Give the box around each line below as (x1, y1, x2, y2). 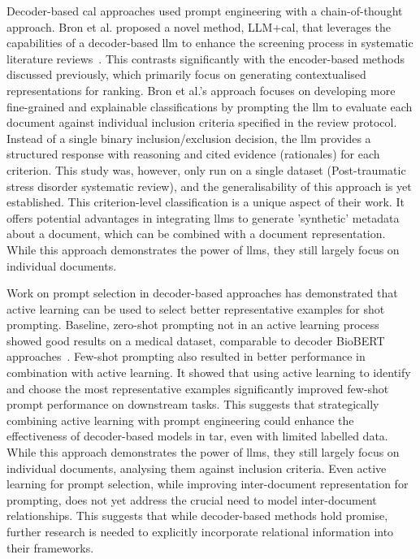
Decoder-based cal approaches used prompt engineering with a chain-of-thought (6, 2, 403, 19)
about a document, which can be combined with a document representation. (6, 225, 386, 242)
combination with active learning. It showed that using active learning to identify (6, 364, 411, 381)
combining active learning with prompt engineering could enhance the (6, 411, 354, 428)
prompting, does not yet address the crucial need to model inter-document (6, 491, 377, 508)
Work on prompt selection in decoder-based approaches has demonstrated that (6, 284, 398, 301)
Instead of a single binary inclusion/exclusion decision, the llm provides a (6, 129, 371, 146)
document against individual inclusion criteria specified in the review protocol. (6, 114, 397, 131)
